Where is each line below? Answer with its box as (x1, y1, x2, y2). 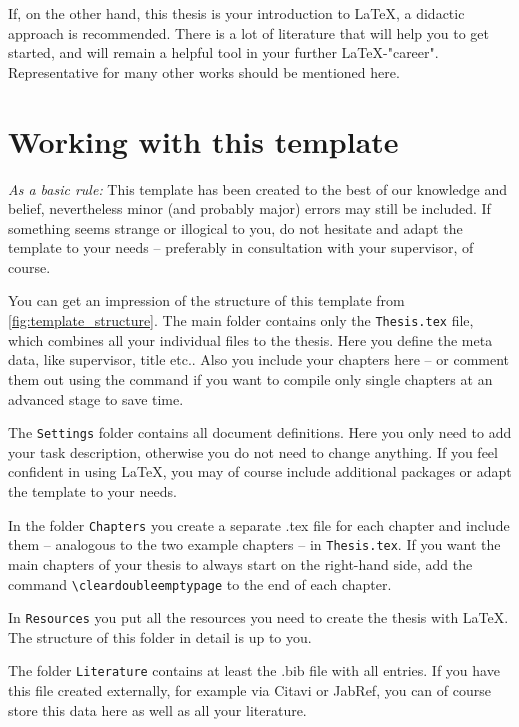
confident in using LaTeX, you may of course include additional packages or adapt (8, 461, 512, 482)
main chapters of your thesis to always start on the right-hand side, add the (8, 553, 473, 574)
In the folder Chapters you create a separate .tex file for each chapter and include (8, 514, 510, 535)
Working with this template (8, 120, 399, 161)
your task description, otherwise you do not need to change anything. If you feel (8, 441, 498, 462)
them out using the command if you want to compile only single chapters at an (8, 368, 493, 389)
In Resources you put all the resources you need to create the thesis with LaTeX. (8, 607, 509, 628)
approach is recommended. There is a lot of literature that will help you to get (8, 22, 489, 43)
